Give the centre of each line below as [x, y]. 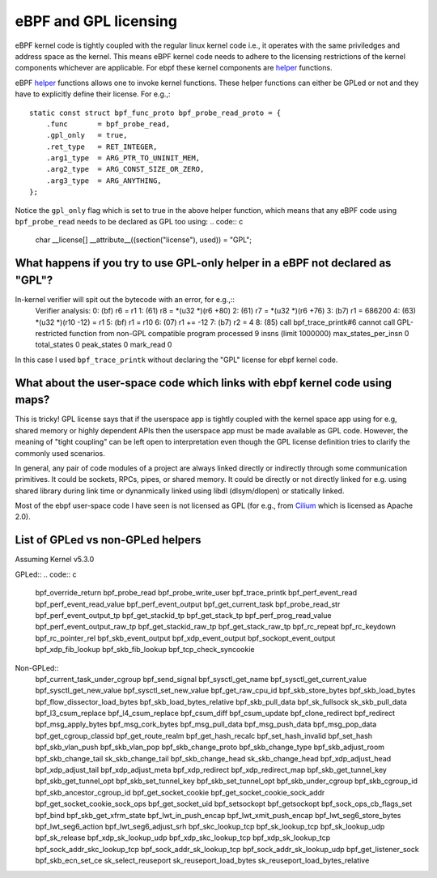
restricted [51, 334]
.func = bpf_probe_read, [108, 124]
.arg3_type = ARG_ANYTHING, [104, 181]
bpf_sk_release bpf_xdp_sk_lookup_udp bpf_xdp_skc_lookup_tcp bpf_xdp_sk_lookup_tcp [183, 838]
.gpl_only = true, [87, 135]
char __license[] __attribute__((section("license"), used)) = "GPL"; [144, 240]
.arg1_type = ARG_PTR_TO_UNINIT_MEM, [123, 158]
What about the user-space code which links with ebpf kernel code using [204, 383]
